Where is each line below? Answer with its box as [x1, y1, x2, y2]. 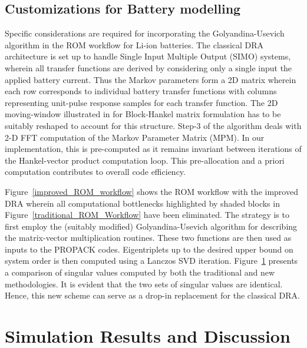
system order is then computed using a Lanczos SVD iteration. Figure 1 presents [5, 254, 298, 267]
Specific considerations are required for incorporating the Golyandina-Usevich [5, 27, 285, 39]
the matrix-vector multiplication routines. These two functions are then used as [5, 231, 292, 244]
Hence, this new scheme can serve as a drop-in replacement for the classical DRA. [5, 289, 301, 301]
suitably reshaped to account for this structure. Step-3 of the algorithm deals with [5, 119, 302, 131]
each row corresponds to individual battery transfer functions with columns [5, 85, 277, 97]
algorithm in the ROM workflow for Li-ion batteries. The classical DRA [5, 38, 264, 51]
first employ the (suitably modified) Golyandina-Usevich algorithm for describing [5, 220, 298, 232]
